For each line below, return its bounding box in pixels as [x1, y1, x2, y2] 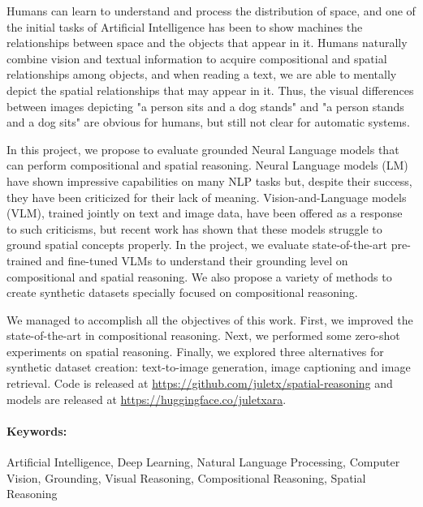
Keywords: [6, 422, 67, 439]
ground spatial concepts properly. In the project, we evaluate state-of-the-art [6, 236, 388, 253]
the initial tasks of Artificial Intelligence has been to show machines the [6, 18, 363, 35]
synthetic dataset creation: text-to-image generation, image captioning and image [6, 359, 411, 376]
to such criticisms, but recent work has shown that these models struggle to [6, 220, 382, 237]
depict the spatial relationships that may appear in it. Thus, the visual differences [6, 81, 414, 98]
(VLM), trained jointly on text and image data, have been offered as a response [6, 204, 403, 221]
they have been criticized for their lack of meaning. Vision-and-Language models [6, 188, 407, 205]
